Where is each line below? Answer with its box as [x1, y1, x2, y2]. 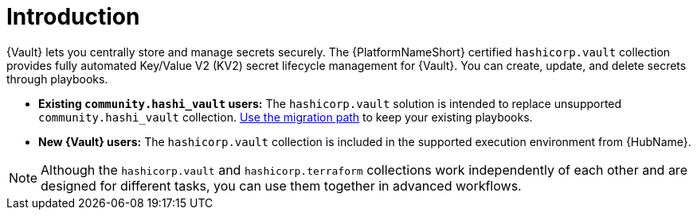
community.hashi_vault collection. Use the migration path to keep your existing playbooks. [38, 110, 533, 124]
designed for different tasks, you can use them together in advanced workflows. [41, 177, 522, 194]
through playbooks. [6, 71, 108, 86]
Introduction [6, 3, 140, 30]
